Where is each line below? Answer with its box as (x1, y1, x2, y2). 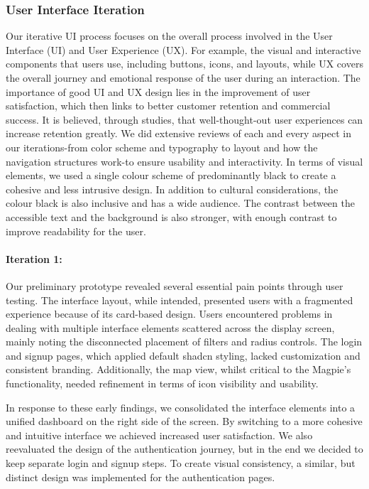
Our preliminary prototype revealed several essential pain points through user (6, 278, 343, 293)
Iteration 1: (6, 251, 62, 266)
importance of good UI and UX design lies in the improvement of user (6, 84, 311, 99)
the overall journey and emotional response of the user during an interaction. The (6, 70, 360, 85)
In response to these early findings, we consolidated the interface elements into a (6, 399, 356, 414)
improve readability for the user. (6, 223, 146, 238)
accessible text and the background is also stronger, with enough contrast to (6, 209, 337, 224)
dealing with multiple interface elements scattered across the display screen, (6, 320, 335, 335)
